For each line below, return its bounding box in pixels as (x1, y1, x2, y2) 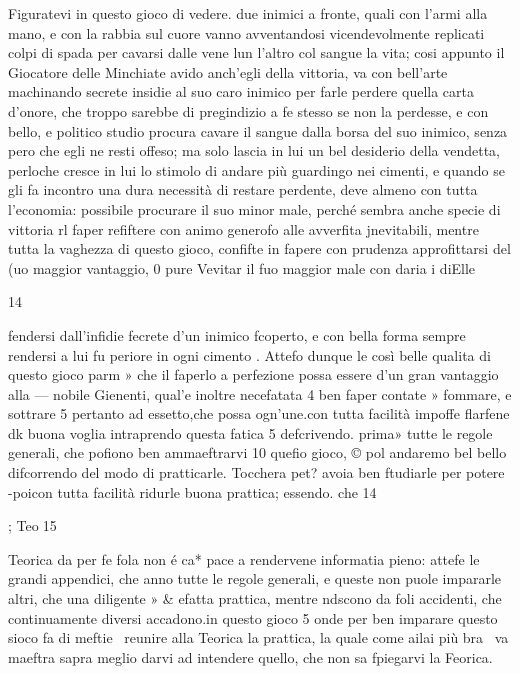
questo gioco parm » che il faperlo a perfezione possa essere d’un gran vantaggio (8, 364, 499, 385)
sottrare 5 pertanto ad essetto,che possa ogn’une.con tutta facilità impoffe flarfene (8, 403, 510, 424)
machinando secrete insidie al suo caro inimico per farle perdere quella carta (8, 81, 474, 102)
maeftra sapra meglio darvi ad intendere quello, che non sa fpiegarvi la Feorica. (8, 646, 493, 667)
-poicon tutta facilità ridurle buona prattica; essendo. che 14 (8, 481, 377, 502)
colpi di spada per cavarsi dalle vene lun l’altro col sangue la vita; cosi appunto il (8, 42, 505, 63)
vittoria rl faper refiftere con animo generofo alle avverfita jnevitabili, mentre (8, 218, 479, 239)
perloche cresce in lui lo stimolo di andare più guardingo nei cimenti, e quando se (8, 159, 505, 180)
